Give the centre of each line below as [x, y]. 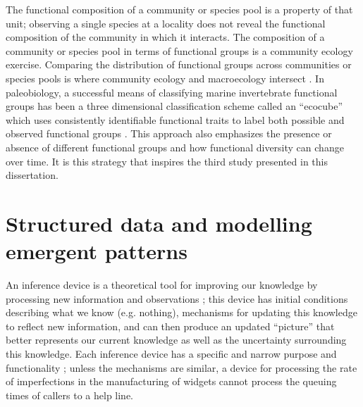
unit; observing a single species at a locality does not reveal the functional [166, 23]
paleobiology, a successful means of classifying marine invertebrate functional [172, 92]
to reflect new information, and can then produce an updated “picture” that [170, 326]
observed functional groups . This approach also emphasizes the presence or [169, 133]
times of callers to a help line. [70, 395]
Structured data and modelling [159, 223]
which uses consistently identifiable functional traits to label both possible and [175, 119]
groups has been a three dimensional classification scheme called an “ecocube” [174, 106]
